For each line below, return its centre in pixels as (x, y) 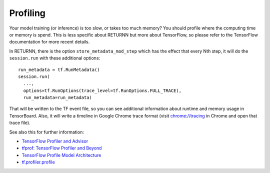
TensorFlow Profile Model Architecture (61, 155)
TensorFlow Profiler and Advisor (55, 141)
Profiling (27, 13)
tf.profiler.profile (38, 162)
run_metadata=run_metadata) (58, 98)
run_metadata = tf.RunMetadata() (59, 69)
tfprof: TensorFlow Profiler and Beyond (62, 148)
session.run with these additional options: (55, 58)
